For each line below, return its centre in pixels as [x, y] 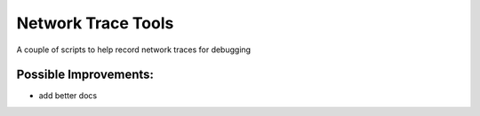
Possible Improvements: [85, 75]
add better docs [68, 96]
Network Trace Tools [95, 23]
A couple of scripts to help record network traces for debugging [134, 50]
